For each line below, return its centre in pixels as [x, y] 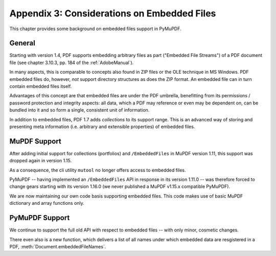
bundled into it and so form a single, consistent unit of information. [79, 110]
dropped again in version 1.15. [40, 161]
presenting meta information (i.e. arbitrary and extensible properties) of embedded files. [102, 126]
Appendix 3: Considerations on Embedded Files [113, 13]
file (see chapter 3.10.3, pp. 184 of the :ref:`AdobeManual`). [72, 62]
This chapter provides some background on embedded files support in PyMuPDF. [95, 29]
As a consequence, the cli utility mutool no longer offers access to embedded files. [98, 170]
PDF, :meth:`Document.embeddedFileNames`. [58, 246]
